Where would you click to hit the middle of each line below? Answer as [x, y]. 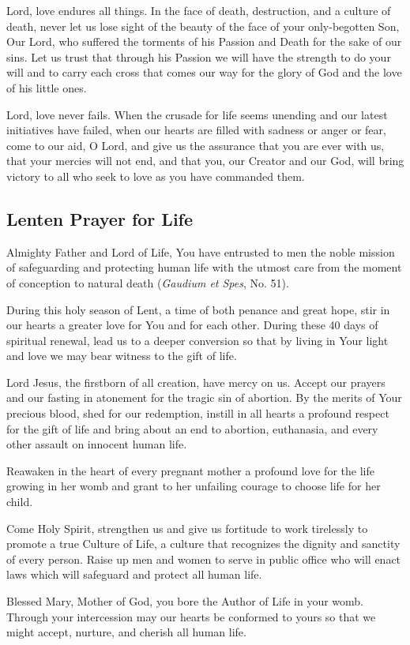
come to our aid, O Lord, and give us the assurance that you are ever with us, [196, 145]
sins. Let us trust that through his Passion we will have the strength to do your [199, 56]
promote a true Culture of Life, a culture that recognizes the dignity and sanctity [203, 544]
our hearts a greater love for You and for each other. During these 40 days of [192, 325]
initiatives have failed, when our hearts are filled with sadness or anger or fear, [196, 130]
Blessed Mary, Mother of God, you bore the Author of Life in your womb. [185, 601]
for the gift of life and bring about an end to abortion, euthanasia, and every [192, 428]
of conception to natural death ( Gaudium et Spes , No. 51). [148, 282]
